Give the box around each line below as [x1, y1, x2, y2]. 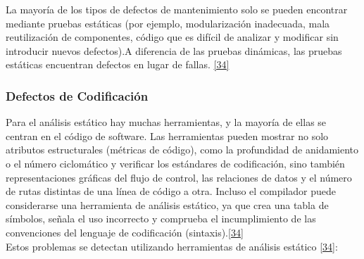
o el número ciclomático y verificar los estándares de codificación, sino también [6, 156, 345, 170]
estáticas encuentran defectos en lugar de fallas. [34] [6, 57, 230, 72]
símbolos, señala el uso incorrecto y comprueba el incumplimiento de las [6, 211, 316, 226]
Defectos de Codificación [6, 87, 149, 104]
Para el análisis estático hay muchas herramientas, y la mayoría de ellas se [6, 115, 327, 129]
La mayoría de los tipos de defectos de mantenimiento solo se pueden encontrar [6, 2, 348, 16]
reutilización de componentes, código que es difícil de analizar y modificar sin [6, 30, 339, 44]
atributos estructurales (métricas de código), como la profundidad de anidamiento [6, 142, 359, 157]
